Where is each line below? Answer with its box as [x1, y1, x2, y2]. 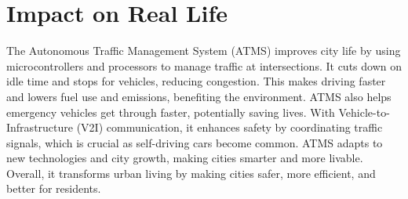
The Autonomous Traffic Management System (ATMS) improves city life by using [6, 42, 401, 59]
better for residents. [6, 180, 101, 197]
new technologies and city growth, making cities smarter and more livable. [6, 150, 363, 166]
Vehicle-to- [338, 103, 390, 120]
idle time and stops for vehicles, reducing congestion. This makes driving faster [6, 73, 386, 89]
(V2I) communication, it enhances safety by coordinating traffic [76, 119, 383, 136]
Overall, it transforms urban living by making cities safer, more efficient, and [6, 165, 376, 181]
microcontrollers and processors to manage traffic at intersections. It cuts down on [6, 57, 402, 74]
